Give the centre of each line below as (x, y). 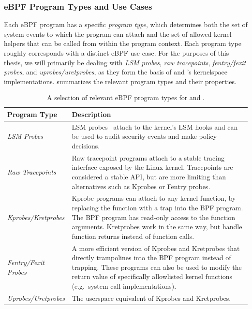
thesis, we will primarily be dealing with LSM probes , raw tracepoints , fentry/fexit (125, 62)
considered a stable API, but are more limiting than (149, 177)
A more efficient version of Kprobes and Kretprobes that (156, 248)
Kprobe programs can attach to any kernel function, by (154, 198)
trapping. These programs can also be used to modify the (157, 267)
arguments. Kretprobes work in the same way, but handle (157, 227)
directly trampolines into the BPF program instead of (151, 257)
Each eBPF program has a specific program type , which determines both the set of (126, 24)
